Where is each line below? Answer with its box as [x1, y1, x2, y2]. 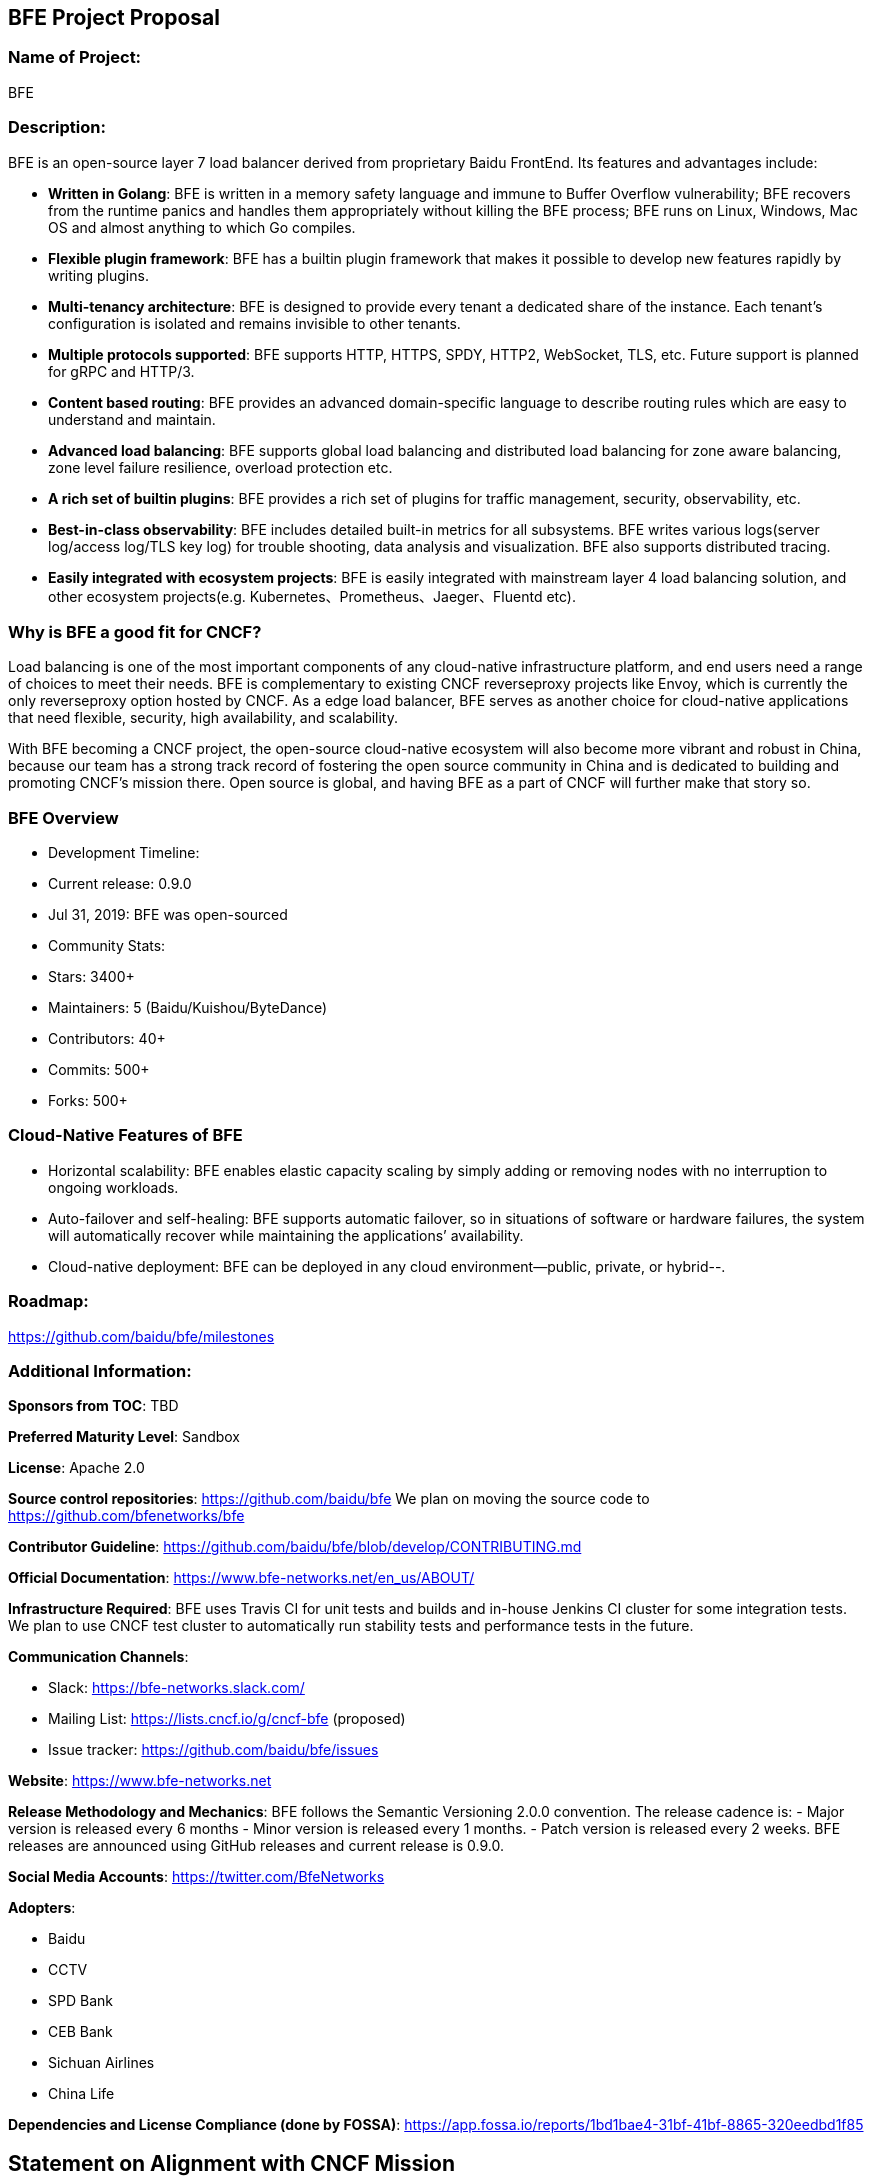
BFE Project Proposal [8, 5, 220, 30]
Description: [8, 117, 106, 138]
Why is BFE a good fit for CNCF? [8, 621, 262, 642]
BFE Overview [8, 807, 119, 828]
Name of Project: [8, 47, 142, 68]
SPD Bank [48, 1992, 113, 2010]
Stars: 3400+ [48, 968, 135, 986]
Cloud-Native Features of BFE [8, 1125, 243, 1146]
